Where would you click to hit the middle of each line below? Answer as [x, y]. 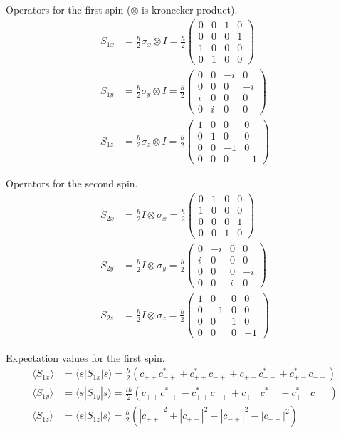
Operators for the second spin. [72, 183]
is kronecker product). [189, 9]
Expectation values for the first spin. [85, 357]
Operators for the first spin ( [68, 9]
